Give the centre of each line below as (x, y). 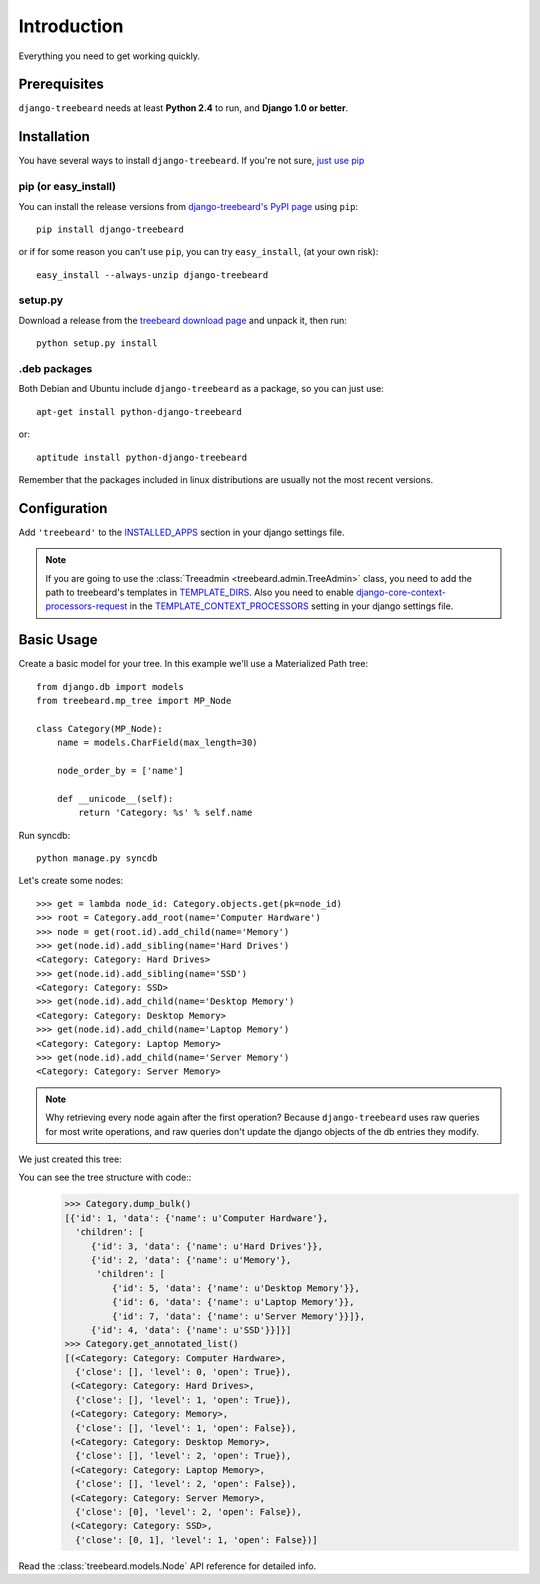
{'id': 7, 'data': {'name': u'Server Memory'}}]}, (238, 1316)
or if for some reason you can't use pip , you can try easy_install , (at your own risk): (198, 252)
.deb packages (55, 368)
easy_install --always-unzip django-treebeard (152, 274)
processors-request (86, 606)
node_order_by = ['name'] (120, 771)
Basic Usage (58, 640)
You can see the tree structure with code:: (105, 1177)
